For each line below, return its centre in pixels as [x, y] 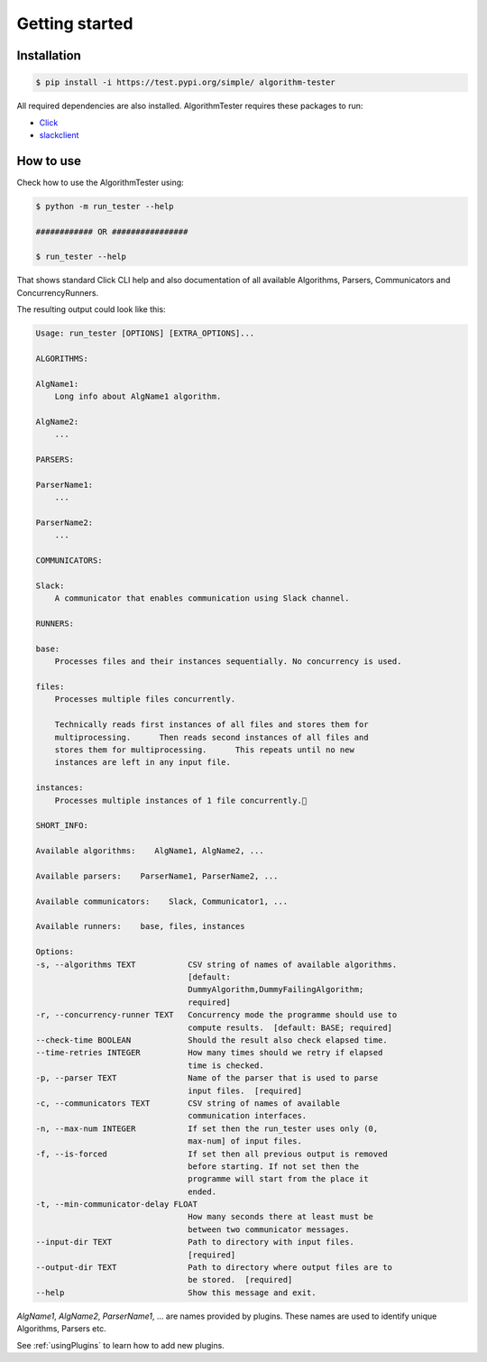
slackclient [59, 134]
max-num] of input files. [245, 1141]
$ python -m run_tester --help [105, 206]
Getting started [75, 23]
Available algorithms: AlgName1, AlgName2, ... [150, 851]
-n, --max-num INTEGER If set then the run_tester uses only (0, [207, 1128]
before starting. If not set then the [274, 1166]
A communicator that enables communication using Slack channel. [202, 598]
